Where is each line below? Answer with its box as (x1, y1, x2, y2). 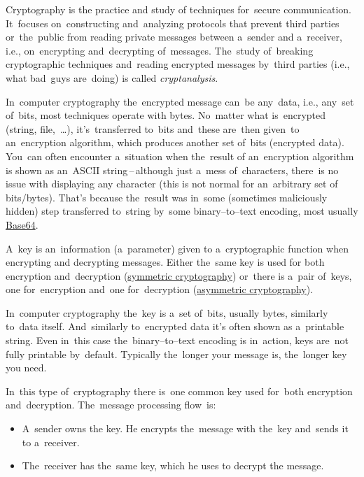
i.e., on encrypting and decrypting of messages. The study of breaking (6, 43, 314, 57)
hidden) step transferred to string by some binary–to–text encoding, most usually (6, 204, 358, 218)
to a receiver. (22, 434, 80, 449)
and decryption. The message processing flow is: (6, 397, 216, 412)
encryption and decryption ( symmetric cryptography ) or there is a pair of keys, (6, 268, 352, 283)
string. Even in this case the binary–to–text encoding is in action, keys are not (6, 333, 349, 348)
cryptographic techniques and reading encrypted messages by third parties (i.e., (6, 57, 350, 71)
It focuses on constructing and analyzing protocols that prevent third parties (6, 15, 339, 30)
